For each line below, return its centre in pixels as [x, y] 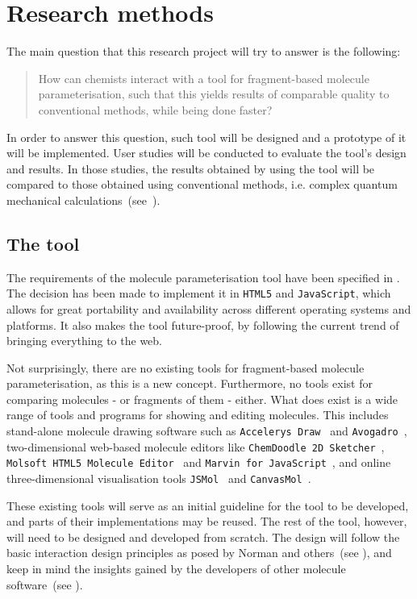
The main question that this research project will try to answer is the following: [204, 51]
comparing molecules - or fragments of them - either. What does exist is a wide [202, 399]
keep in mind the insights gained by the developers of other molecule [176, 569]
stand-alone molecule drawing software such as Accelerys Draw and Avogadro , [207, 431]
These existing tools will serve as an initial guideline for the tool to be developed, [208, 505]
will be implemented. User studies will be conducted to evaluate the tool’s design [206, 153]
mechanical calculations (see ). [83, 200]
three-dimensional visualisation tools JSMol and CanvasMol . [159, 478]
